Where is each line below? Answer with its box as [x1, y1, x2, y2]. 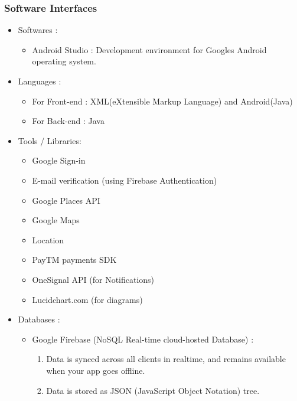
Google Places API [32, 194, 100, 206]
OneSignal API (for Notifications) [32, 273, 155, 285]
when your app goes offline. [46, 364, 145, 376]
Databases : [18, 313, 60, 325]
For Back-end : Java [32, 115, 105, 127]
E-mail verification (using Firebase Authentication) [32, 174, 217, 186]
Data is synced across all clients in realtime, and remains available [46, 353, 286, 365]
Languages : [18, 75, 61, 87]
